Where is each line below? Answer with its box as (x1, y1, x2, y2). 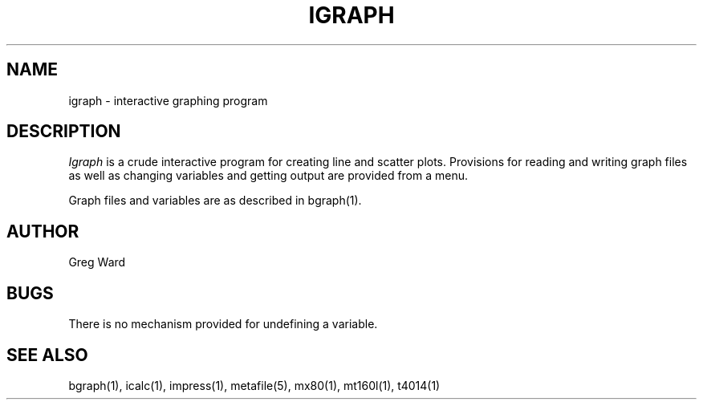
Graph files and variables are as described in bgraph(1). (68, 193, 362, 208)
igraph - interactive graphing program (68, 93, 268, 108)
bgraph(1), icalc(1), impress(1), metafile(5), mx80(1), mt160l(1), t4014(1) (68, 378, 441, 392)
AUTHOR (6, 221, 79, 242)
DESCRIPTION (6, 121, 121, 142)
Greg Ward (68, 255, 126, 270)
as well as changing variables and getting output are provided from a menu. (68, 168, 469, 183)
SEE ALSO (6, 344, 88, 365)
